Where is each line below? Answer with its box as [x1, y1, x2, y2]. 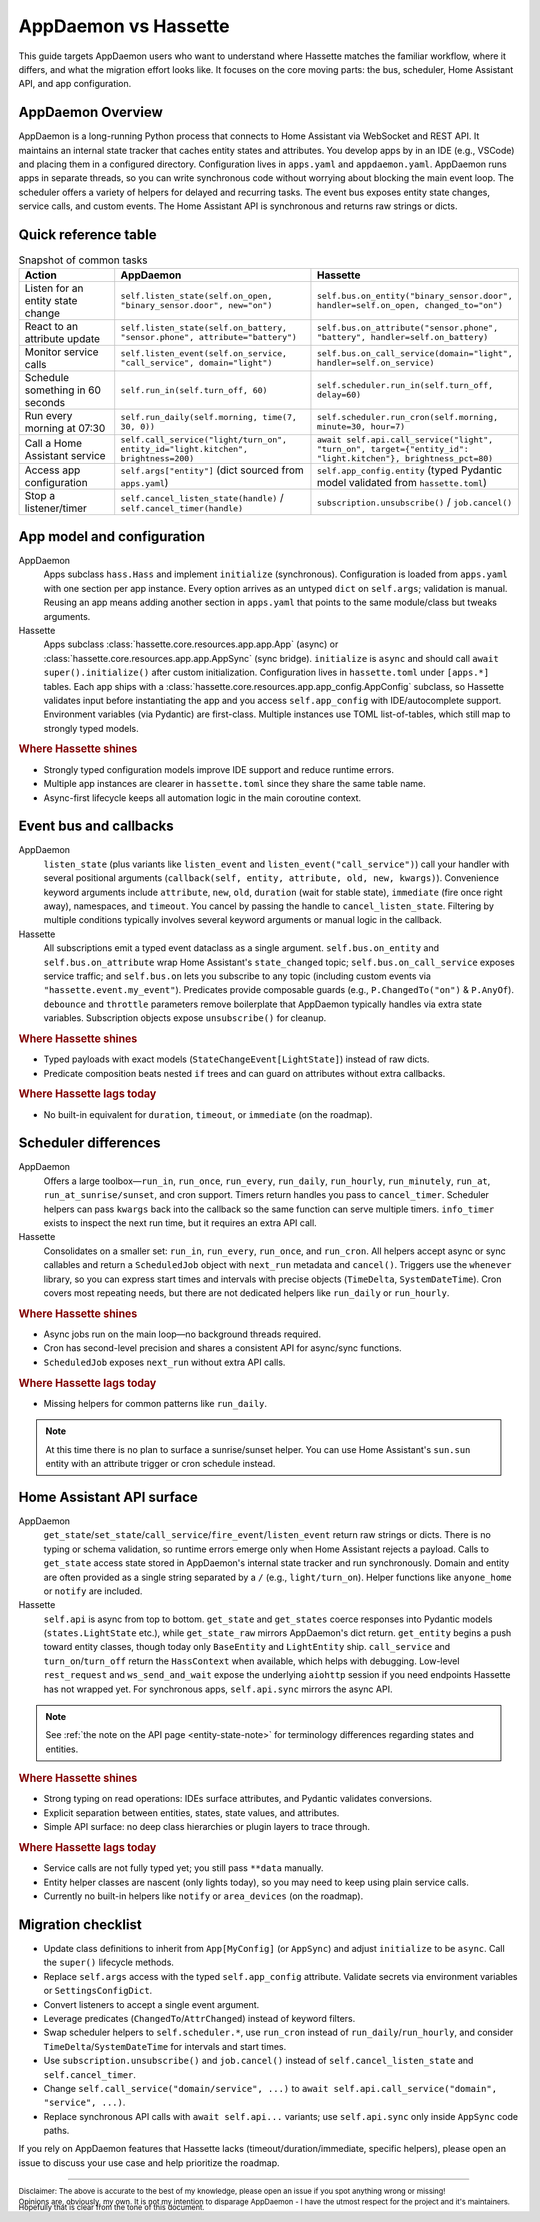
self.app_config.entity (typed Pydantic [316, 463, 503, 477]
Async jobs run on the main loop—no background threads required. [43, 1328, 322, 1340]
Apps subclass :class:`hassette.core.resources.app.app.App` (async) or [43, 638, 339, 650]
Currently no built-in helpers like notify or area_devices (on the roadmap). [43, 1890, 364, 1902]
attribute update [24, 332, 100, 346]
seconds [24, 396, 65, 410]
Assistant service [24, 448, 106, 462]
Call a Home [24, 436, 82, 450]
